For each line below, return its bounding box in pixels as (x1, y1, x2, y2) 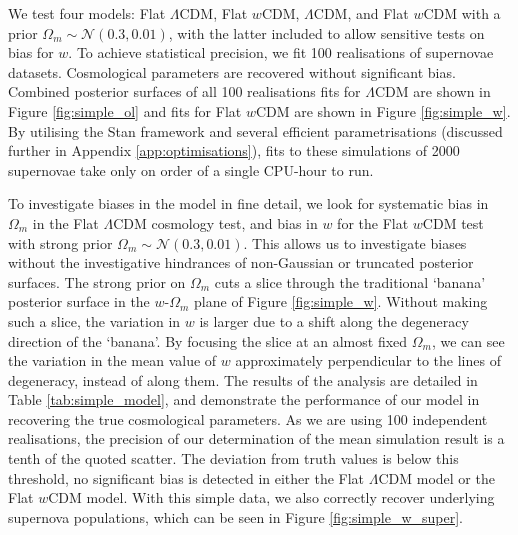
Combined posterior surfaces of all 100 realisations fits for (8, 81, 361, 102)
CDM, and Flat (313, 3, 409, 23)
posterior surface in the (8, 291, 150, 312)
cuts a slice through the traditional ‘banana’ (214, 271, 486, 292)
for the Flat (337, 212, 409, 233)
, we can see (431, 330, 505, 351)
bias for (8, 42, 54, 63)
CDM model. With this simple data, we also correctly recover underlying (48, 487, 495, 508)
